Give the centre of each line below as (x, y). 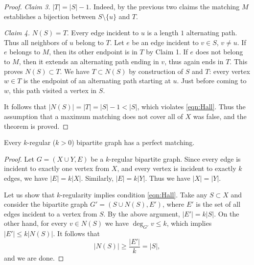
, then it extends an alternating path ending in (89, 61)
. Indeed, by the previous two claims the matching (164, 6)
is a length (163, 33)
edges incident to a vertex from (51, 213)
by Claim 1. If (167, 52)
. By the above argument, (142, 213)
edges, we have (26, 178)
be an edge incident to (165, 42)
